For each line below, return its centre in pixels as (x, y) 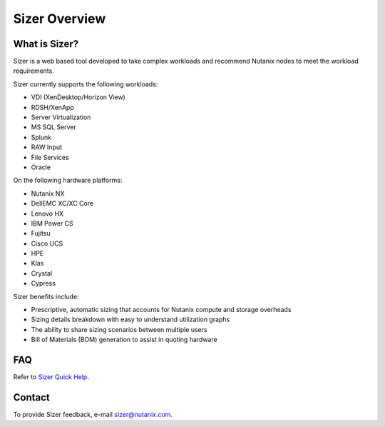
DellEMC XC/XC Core (62, 204)
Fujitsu (41, 233)
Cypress (43, 283)
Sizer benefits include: (46, 296)
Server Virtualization (61, 117)
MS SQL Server (53, 127)
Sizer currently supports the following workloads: (86, 84)
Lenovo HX (47, 213)
